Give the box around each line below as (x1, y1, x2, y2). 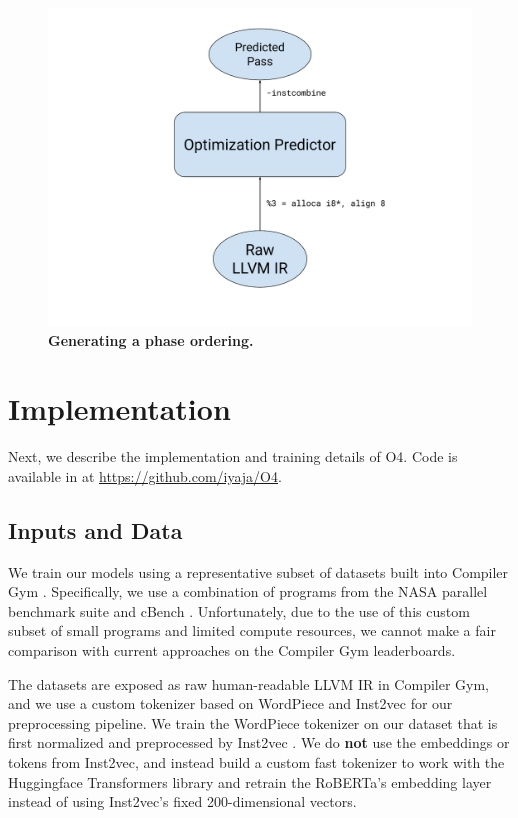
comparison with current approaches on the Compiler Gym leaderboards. (8, 640, 456, 661)
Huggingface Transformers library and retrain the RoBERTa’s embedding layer (8, 771, 492, 792)
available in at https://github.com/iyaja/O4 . (8, 465, 282, 486)
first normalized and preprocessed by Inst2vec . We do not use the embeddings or (8, 732, 510, 753)
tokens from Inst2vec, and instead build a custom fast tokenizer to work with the (8, 752, 505, 773)
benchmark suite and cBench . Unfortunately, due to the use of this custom (8, 600, 470, 621)
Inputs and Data (8, 514, 183, 545)
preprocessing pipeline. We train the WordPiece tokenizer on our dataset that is (8, 712, 498, 733)
